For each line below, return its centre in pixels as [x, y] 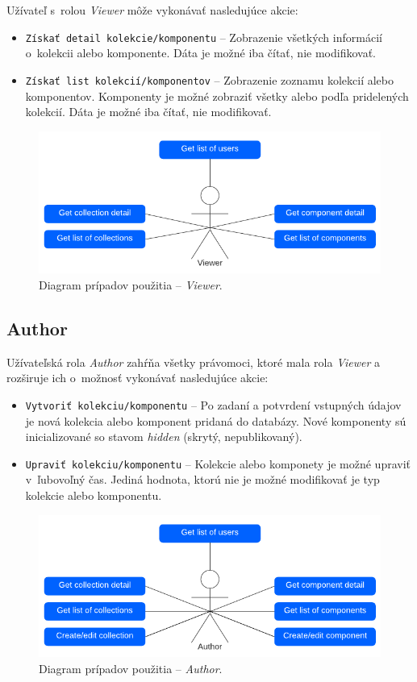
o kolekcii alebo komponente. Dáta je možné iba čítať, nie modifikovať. [200, 53]
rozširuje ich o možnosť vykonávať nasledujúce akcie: [138, 378]
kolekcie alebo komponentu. [94, 495]
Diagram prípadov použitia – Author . [131, 668]
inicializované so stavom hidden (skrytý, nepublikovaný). [164, 437]
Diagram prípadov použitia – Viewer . [131, 284]
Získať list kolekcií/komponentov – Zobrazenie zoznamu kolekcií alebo [210, 79]
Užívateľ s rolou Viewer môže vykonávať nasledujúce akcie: [152, 10]
